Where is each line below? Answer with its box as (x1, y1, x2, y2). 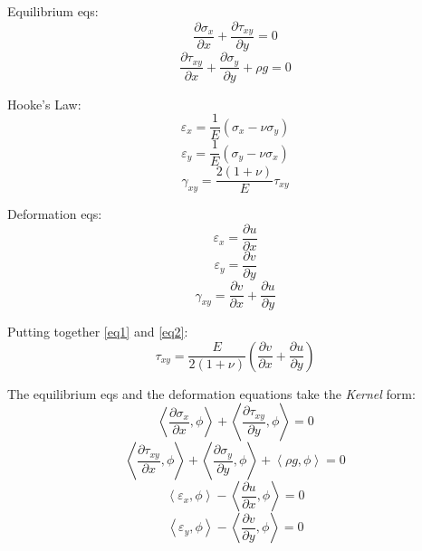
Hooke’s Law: (7, 94, 82, 113)
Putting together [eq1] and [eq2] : (7, 322, 188, 341)
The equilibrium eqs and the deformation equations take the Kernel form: (7, 384, 416, 403)
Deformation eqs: (7, 204, 102, 223)
